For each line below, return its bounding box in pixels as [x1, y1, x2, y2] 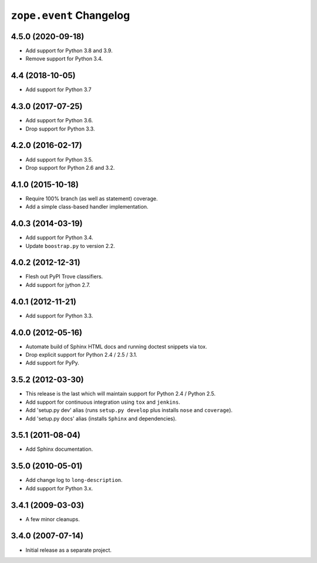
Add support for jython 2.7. [25, 281, 90, 288]
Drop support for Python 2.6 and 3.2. [25, 164, 115, 171]
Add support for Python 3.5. [25, 156, 93, 163]
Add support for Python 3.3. [25, 312, 93, 319]
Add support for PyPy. [25, 359, 79, 367]
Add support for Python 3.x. [25, 485, 93, 492]
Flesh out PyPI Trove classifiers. [25, 273, 103, 280]
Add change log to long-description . [25, 477, 123, 484]
